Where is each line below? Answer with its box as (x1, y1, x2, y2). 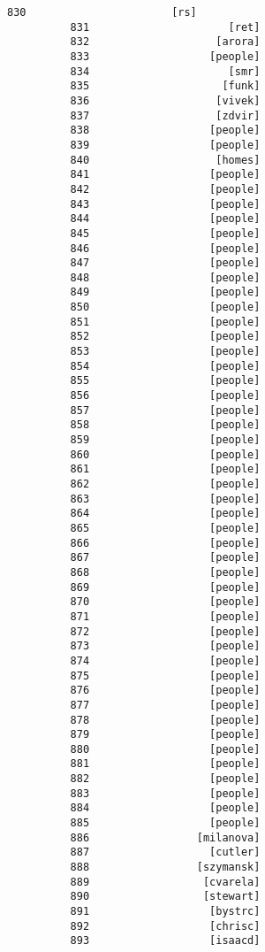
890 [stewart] (70, 890, 261, 903)
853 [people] (70, 345, 261, 358)
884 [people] (70, 802, 261, 815)
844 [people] (70, 212, 261, 226)
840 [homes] (70, 153, 261, 166)
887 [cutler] (70, 846, 261, 859)
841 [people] (70, 168, 261, 181)
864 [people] (70, 507, 261, 520)
